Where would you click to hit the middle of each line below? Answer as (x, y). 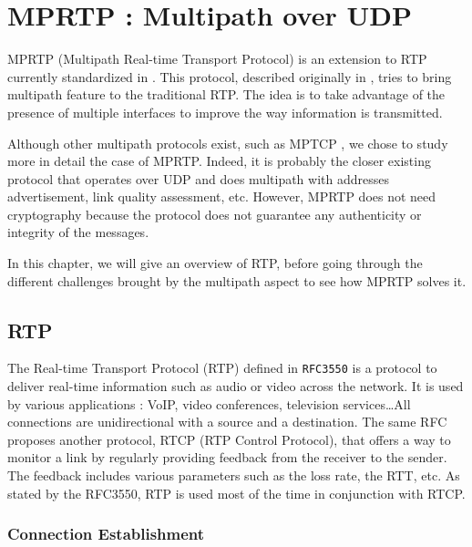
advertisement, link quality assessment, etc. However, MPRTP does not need (222, 196)
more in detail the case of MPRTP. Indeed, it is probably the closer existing (219, 161)
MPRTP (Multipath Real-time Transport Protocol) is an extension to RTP (217, 59)
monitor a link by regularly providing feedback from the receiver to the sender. (227, 457)
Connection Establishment (106, 534)
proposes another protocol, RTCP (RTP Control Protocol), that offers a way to (229, 439)
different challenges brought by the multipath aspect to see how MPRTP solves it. (237, 280)
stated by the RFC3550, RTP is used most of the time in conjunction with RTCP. (236, 493)
